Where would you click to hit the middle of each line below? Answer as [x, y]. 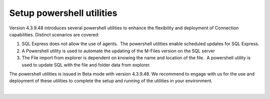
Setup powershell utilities [63, 13]
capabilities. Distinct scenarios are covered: [54, 34]
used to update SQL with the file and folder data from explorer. [86, 65]
